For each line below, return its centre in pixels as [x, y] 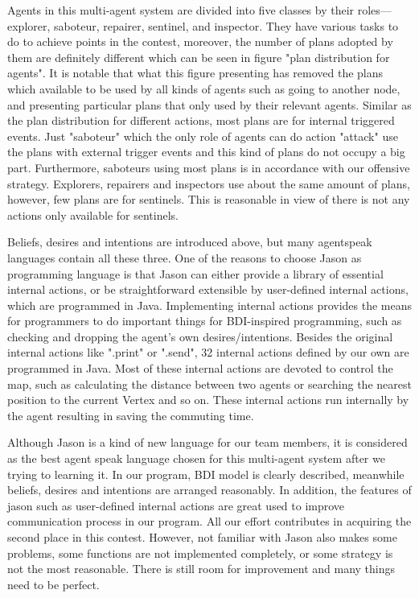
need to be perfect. [53, 584]
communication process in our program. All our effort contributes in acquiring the [209, 521]
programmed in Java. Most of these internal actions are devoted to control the [200, 368]
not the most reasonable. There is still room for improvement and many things [201, 569]
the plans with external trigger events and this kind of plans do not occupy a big [206, 152]
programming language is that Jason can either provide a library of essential [195, 273]
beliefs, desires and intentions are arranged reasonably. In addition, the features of [209, 490]
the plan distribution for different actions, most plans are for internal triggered [201, 120]
